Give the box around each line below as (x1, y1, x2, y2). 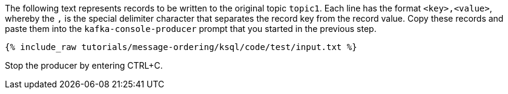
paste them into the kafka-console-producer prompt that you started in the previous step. (5, 23, 377, 34)
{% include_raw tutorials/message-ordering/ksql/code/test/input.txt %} (5, 42, 357, 52)
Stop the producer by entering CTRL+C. (5, 60, 163, 70)
